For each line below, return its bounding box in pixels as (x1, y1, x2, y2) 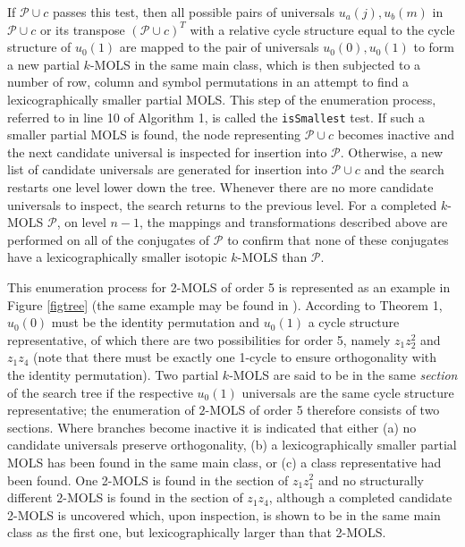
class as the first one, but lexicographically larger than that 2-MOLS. (7, 523, 386, 542)
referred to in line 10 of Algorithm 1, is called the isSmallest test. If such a (7, 107, 426, 126)
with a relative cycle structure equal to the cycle (190, 20, 455, 38)
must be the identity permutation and (51, 313, 260, 332)
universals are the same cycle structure (241, 383, 454, 401)
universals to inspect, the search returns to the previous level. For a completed (7, 195, 437, 214)
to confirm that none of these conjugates (227, 230, 449, 248)
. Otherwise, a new (340, 142, 444, 161)
